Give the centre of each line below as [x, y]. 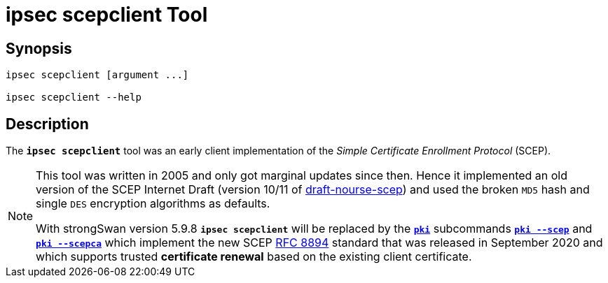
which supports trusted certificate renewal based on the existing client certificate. [254, 257]
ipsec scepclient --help [74, 97]
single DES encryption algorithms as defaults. [153, 204]
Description [47, 124]
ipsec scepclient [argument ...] [97, 75]
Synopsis [39, 48]
